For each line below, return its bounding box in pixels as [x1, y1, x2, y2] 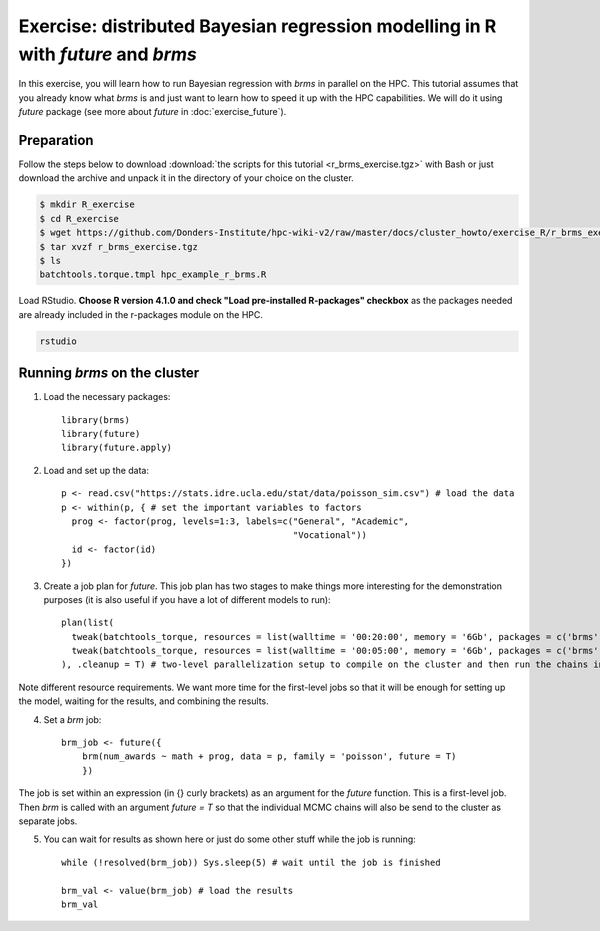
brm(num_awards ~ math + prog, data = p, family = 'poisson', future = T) [81, 751, 457, 762]
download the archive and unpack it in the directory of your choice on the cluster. [18, 172, 354, 184]
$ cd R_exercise [39, 213, 120, 224]
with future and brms [18, 43, 197, 65]
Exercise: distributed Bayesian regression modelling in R [18, 15, 497, 37]
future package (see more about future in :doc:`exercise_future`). [18, 106, 287, 118]
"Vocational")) [292, 530, 367, 541]
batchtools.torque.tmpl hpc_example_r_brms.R [39, 269, 267, 280]
